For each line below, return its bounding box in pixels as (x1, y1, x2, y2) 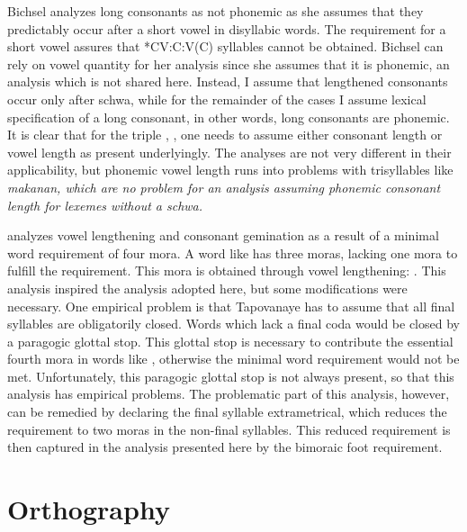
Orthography (7, 491, 170, 527)
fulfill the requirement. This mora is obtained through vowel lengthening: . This (7, 261, 446, 280)
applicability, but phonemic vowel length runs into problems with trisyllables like (7, 160, 454, 179)
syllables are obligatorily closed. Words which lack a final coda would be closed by (7, 314, 460, 333)
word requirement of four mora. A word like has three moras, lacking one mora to (7, 243, 458, 262)
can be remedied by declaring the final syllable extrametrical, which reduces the (7, 402, 447, 421)
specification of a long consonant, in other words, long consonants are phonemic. (7, 107, 450, 126)
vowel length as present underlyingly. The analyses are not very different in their (7, 142, 452, 161)
